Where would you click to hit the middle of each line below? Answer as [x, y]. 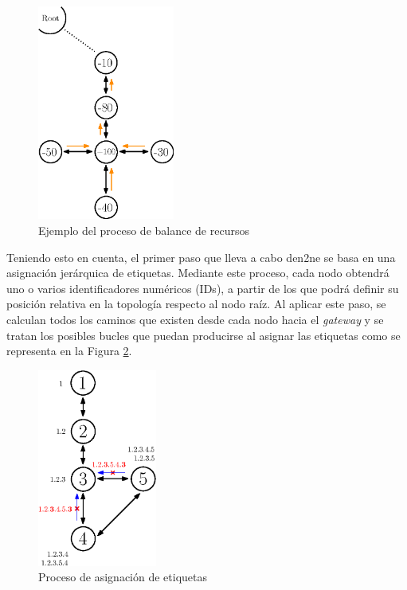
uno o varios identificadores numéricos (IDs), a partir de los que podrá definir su [203, 288]
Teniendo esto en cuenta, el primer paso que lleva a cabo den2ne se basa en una [201, 257]
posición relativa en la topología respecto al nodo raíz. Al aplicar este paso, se [196, 304]
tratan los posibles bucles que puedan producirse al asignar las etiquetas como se [203, 335]
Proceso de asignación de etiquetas [123, 577]
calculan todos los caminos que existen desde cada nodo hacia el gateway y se [195, 319]
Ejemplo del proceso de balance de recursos [144, 231]
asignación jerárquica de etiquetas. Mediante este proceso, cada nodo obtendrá [198, 273]
